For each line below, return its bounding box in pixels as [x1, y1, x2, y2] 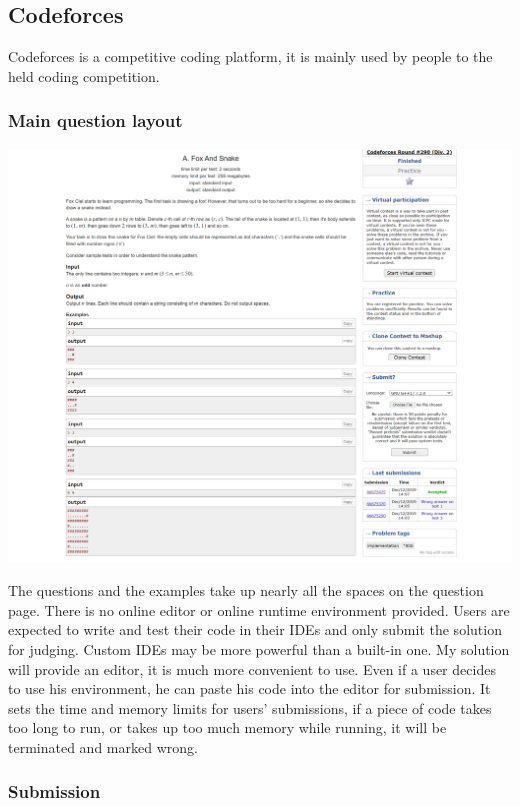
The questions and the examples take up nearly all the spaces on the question [8, 580, 484, 601]
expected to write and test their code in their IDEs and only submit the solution [8, 619, 502, 640]
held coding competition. [8, 65, 160, 86]
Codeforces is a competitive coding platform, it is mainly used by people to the [8, 46, 493, 67]
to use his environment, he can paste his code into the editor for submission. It [8, 678, 491, 699]
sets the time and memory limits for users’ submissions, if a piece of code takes [8, 697, 492, 718]
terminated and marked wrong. [8, 736, 198, 757]
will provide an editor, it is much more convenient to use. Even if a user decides [8, 658, 496, 679]
